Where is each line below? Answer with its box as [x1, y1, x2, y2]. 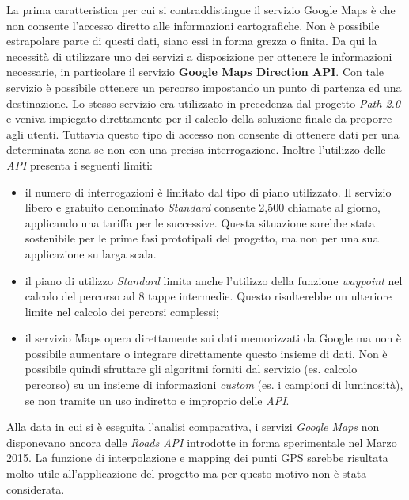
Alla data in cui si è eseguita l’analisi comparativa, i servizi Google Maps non [6, 418, 380, 435]
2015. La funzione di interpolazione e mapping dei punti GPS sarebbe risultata [6, 449, 388, 466]
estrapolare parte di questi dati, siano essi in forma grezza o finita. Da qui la [6, 32, 377, 49]
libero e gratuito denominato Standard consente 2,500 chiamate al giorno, [25, 199, 381, 216]
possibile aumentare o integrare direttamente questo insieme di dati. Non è [25, 345, 388, 361]
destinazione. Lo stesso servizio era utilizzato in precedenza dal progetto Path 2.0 [6, 94, 401, 111]
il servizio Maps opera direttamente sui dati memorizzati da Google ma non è [25, 330, 402, 346]
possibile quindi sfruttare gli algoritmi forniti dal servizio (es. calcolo [25, 361, 358, 377]
